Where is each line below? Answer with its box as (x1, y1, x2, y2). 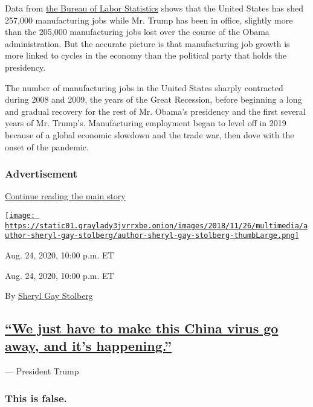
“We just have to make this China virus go (5, 319, 279, 338)
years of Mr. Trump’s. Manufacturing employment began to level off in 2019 (5, 117, 286, 129)
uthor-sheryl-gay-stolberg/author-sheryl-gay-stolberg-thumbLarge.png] (5, 231, 299, 240)
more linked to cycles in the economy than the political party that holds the (5, 49, 287, 62)
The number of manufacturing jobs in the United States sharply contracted (5, 81, 283, 94)
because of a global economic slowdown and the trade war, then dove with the (5, 128, 294, 141)
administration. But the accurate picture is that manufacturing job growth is (5, 37, 290, 50)
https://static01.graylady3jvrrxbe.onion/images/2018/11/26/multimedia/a (5, 221, 308, 230)
